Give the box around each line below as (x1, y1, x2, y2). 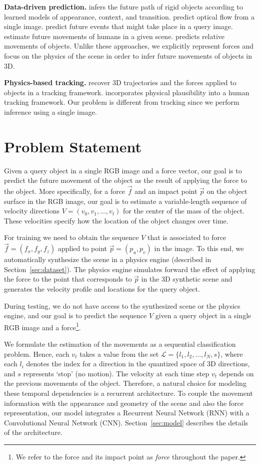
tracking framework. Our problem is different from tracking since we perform (4, 97, 239, 107)
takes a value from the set (79, 348, 159, 359)
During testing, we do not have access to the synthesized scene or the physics (4, 300, 240, 311)
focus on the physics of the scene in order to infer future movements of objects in (4, 50, 252, 61)
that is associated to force (147, 232, 226, 243)
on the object (206, 186, 247, 196)
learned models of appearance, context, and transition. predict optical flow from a (4, 11, 254, 22)
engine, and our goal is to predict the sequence (4, 310, 147, 321)
